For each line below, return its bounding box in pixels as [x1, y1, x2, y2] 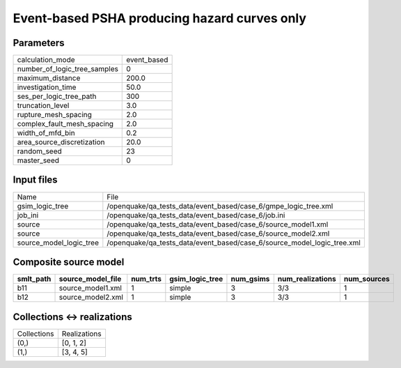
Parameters [13, 37, 65, 49]
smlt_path [17, 274, 52, 284]
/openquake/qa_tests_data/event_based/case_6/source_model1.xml [107, 220, 329, 229]
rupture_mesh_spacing [17, 110, 92, 120]
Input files [13, 174, 58, 186]
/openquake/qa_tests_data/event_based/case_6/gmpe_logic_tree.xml [107, 201, 333, 210]
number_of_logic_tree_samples [17, 64, 118, 74]
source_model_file [58, 274, 122, 284]
